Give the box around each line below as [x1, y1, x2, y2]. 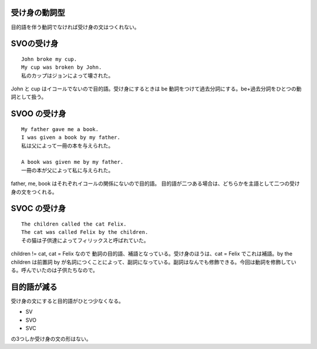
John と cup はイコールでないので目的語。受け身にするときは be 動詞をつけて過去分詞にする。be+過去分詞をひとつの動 [11, 85, 302, 92]
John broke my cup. [21, 56, 77, 62]
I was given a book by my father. [21, 134, 120, 141]
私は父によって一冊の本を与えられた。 [21, 142, 114, 149]
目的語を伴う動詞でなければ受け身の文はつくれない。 [11, 24, 140, 31]
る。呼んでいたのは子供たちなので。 [11, 266, 98, 273]
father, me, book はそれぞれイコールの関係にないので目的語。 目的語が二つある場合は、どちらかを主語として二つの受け [11, 180, 301, 187]
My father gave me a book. [21, 126, 99, 132]
